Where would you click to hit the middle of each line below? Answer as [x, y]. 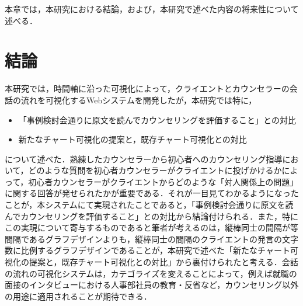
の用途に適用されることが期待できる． [78, 296]
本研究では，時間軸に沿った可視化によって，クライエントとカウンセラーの [147, 88]
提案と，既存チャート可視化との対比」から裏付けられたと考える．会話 [163, 262]
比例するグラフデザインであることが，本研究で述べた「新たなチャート [155, 250]
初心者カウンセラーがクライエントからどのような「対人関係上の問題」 [163, 181]
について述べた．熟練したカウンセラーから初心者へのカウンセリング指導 [144, 159]
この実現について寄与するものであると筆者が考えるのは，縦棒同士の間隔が [148, 227]
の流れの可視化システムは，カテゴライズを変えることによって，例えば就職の [151, 273]
